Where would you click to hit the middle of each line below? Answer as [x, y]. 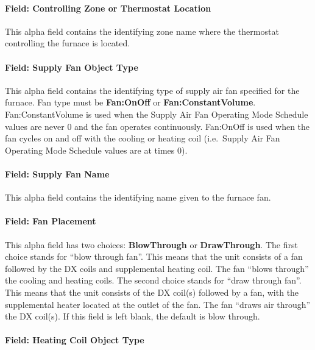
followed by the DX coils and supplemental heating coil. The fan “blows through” [157, 268]
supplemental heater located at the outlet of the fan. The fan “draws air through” [158, 304]
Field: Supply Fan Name [57, 173]
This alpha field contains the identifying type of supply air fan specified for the [152, 90]
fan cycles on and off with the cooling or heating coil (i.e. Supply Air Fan [143, 138]
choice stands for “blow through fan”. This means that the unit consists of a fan [154, 256]
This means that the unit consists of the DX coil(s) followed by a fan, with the [152, 292]
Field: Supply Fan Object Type [72, 67]
